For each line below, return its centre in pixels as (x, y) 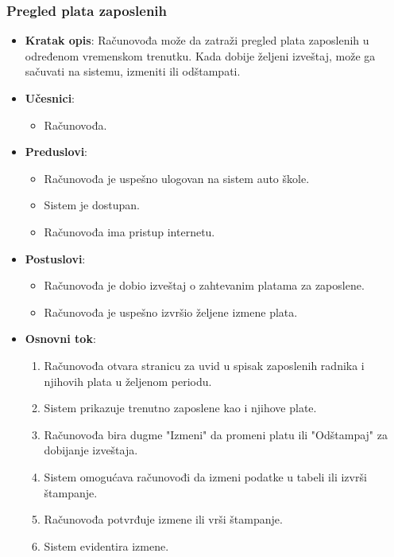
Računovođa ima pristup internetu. (129, 231)
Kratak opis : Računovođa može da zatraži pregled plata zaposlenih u (197, 40)
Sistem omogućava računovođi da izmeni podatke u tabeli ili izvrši (205, 476)
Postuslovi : (55, 258)
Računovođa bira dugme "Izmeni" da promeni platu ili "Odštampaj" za (216, 434)
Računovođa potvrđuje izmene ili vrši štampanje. (163, 519)
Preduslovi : (56, 152)
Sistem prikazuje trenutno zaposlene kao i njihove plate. (180, 408)
